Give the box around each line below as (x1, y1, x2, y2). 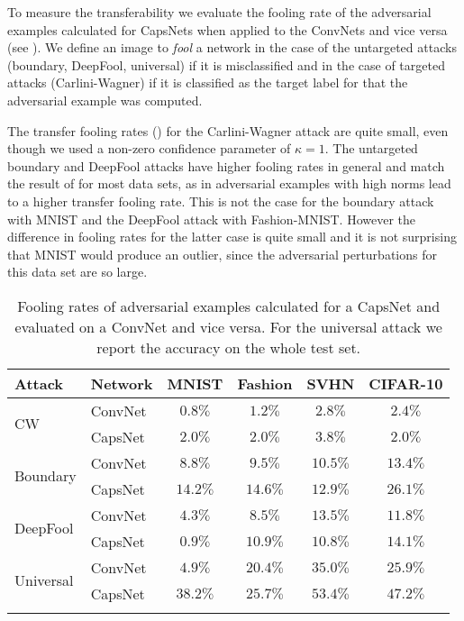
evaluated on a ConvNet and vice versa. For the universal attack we (14, 315, 442, 337)
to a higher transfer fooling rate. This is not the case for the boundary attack (7, 191, 434, 210)
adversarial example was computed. (7, 90, 203, 109)
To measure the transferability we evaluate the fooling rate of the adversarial (7, 3, 432, 21)
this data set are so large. (7, 262, 148, 281)
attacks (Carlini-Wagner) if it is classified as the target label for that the (7, 73, 408, 92)
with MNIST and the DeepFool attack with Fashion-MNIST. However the (7, 209, 415, 228)
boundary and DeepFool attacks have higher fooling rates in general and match (7, 156, 445, 175)
